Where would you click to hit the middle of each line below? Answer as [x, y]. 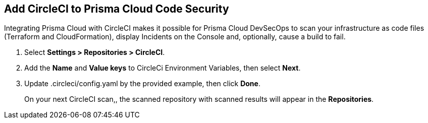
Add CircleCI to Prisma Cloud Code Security [117, 9]
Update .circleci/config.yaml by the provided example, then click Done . [142, 84]
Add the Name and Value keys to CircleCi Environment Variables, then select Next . [163, 68]
